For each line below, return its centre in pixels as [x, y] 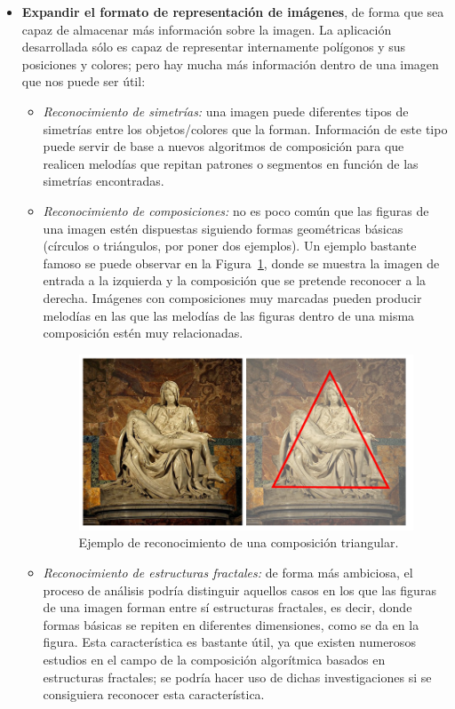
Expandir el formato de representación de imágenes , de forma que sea [233, 12]
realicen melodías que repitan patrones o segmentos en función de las [231, 163]
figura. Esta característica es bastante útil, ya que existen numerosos [229, 642]
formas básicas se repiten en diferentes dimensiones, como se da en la [231, 624]
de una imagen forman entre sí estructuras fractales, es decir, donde [227, 607]
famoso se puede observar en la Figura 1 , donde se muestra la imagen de [241, 263]
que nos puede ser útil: [84, 81]
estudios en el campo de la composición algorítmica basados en [214, 659]
